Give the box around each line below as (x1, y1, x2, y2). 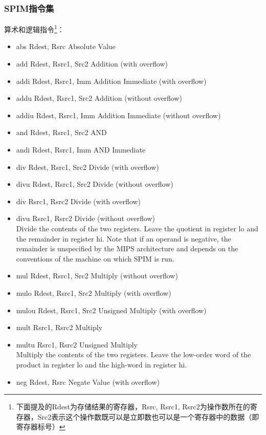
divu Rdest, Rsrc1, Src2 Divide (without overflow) (16, 179, 173, 189)
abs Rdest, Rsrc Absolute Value (16, 41, 116, 52)
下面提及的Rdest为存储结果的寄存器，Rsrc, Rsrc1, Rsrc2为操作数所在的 (16, 401, 250, 412)
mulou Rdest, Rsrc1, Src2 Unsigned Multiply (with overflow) (16, 304, 207, 315)
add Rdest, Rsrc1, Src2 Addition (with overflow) (16, 58, 168, 69)
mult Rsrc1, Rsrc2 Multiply (16, 322, 103, 333)
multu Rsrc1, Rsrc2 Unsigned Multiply (16, 339, 138, 350)
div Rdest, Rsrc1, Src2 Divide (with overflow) (16, 161, 159, 172)
